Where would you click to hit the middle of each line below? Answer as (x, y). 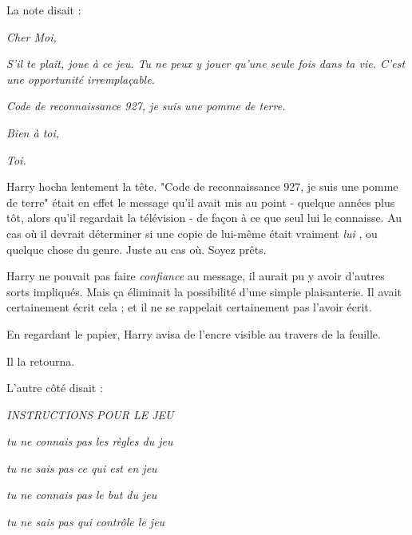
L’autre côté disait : (55, 388)
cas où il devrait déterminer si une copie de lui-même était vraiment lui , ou (192, 233)
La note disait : (44, 10)
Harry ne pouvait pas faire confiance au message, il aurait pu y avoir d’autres (196, 276)
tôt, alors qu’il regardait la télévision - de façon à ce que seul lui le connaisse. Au (204, 218)
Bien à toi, (33, 132)
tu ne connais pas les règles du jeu (90, 441)
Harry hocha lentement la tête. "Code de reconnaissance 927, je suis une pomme (202, 186)
